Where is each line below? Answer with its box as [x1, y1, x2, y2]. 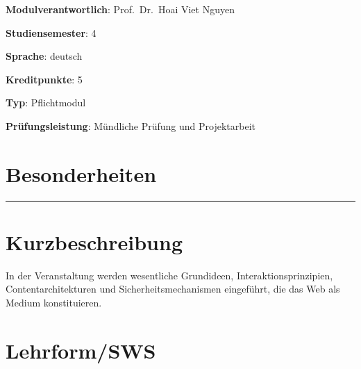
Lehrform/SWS [6, 336, 156, 364]
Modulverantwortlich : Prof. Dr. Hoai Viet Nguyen [6, 2, 235, 16]
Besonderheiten [6, 159, 157, 188]
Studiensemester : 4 [6, 25, 96, 40]
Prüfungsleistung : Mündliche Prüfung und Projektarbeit [6, 118, 255, 133]
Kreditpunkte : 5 [6, 72, 83, 86]
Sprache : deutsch [6, 49, 83, 63]
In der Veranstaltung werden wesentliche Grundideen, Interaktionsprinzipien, [6, 268, 333, 282]
